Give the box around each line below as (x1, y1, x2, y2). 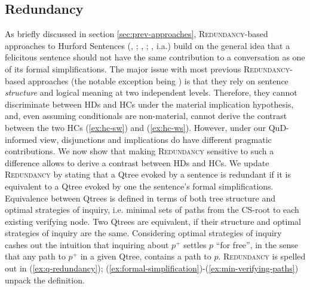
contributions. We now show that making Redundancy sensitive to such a (5, 145, 274, 157)
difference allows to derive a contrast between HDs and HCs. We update (5, 156, 269, 169)
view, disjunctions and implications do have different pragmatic (39, 133, 272, 145)
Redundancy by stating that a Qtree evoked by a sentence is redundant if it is (5, 168, 291, 181)
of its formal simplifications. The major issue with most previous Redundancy (5, 62, 290, 75)
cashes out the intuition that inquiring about (5, 238, 169, 251)
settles (183, 238, 207, 251)
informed (5, 133, 38, 145)
